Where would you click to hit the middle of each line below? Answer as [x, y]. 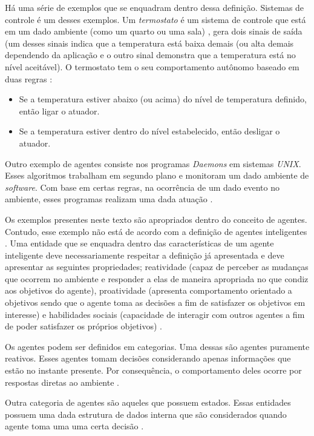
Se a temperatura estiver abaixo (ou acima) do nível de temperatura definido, [163, 99]
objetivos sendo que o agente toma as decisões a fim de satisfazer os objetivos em [155, 302]
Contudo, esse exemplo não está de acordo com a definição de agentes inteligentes [156, 231]
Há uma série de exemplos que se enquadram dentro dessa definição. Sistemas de [155, 7]
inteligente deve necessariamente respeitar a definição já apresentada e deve [145, 255]
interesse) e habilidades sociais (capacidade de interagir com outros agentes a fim [155, 314]
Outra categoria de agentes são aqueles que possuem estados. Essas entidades [148, 402]
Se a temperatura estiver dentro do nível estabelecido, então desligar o [149, 131]
